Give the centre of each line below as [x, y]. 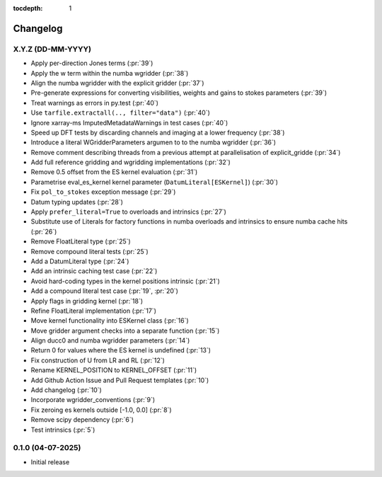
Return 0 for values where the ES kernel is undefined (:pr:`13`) [121, 350]
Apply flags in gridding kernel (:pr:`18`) [87, 301]
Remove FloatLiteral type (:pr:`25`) [81, 241]
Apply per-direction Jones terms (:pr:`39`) [92, 63]
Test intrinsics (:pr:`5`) [63, 430]
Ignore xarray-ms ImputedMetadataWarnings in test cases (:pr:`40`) [129, 122]
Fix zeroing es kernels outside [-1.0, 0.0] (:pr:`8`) [101, 410]
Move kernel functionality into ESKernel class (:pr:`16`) [110, 321]
